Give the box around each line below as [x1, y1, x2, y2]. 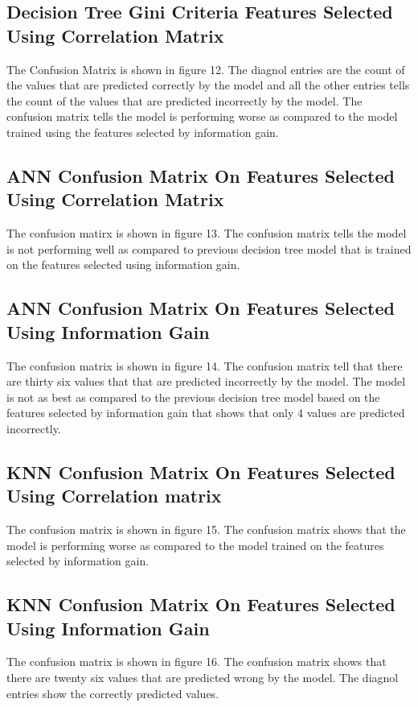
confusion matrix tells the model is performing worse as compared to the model [6, 108, 398, 125]
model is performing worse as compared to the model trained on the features [6, 536, 384, 553]
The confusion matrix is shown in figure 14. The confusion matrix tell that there [6, 357, 403, 374]
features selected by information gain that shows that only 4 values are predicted [6, 404, 405, 421]
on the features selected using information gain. [6, 256, 240, 273]
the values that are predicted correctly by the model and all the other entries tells [6, 76, 410, 93]
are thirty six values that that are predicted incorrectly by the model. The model [6, 373, 406, 390]
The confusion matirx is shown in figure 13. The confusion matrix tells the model [6, 225, 407, 242]
